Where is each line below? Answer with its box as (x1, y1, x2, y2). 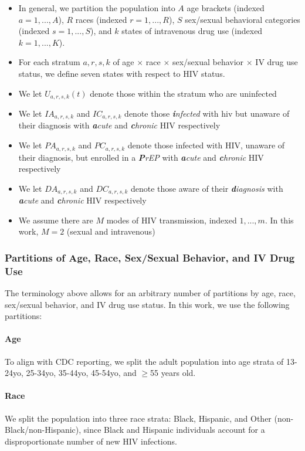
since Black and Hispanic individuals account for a (83, 423, 265, 436)
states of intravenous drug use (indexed (121, 25, 263, 37)
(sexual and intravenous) (66, 225, 155, 238)
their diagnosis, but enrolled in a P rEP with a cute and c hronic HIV (18, 151, 264, 163)
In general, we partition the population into (18, 2, 175, 13)
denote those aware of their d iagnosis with (130, 182, 283, 194)
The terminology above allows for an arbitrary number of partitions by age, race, (5, 287, 296, 299)
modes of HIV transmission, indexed (106, 213, 237, 226)
